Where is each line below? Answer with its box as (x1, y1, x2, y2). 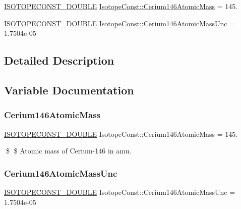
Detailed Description (4, 53, 114, 68)
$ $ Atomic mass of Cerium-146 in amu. (6, 145, 132, 156)
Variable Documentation (4, 82, 134, 97)
